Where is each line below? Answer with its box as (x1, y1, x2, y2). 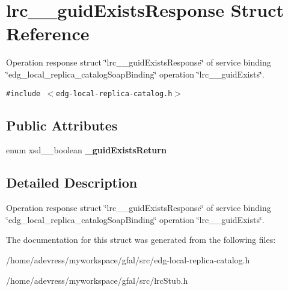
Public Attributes (6, 115, 118, 134)
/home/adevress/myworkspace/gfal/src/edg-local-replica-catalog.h (6, 253, 250, 266)
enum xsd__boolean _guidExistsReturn (6, 144, 167, 156)
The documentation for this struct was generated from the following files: (6, 233, 276, 246)
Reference (6, 21, 90, 46)
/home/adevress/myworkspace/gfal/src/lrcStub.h (6, 274, 188, 286)
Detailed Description (6, 173, 138, 192)
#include (6, 89, 41, 98)
